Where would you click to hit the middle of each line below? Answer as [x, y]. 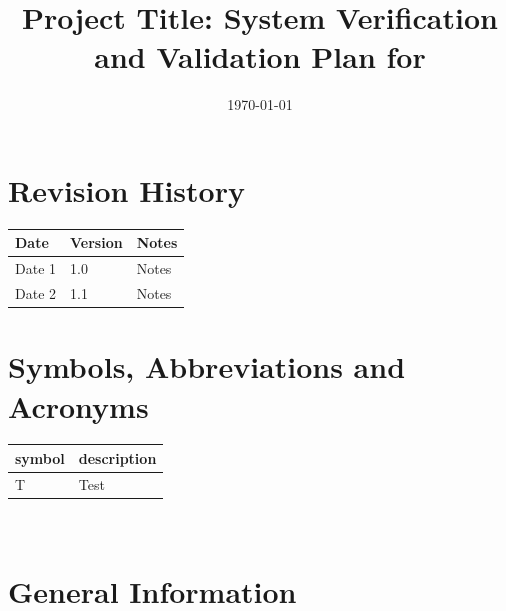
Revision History [126, 189]
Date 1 [36, 268]
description [117, 457]
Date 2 [36, 293]
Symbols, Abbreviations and [207, 366]
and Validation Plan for [260, 56]
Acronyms [78, 405]
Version [96, 242]
